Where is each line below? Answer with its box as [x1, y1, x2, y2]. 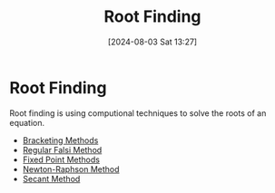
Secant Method [22, 173, 81, 184]
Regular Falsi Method [22, 144, 103, 155]
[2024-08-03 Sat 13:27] [107, 36, 198, 47]
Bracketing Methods [22, 134, 99, 146]
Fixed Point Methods [22, 154, 100, 165]
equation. [9, 117, 45, 128]
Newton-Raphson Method [22, 163, 120, 174]
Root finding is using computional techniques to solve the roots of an [9, 107, 267, 119]
